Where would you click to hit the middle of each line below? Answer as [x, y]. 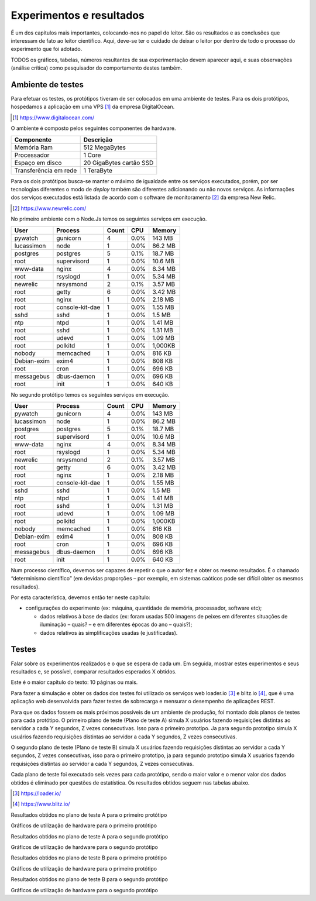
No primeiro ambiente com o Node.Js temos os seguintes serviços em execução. [109, 219]
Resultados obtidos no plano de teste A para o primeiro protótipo [89, 815]
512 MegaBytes [104, 147]
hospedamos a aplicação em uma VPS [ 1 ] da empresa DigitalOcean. [93, 107]
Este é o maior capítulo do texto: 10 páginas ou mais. [74, 682]
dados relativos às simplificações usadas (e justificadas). [109, 632]
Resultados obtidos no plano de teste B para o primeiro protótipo [89, 858]
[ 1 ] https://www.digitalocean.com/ [54, 118]
